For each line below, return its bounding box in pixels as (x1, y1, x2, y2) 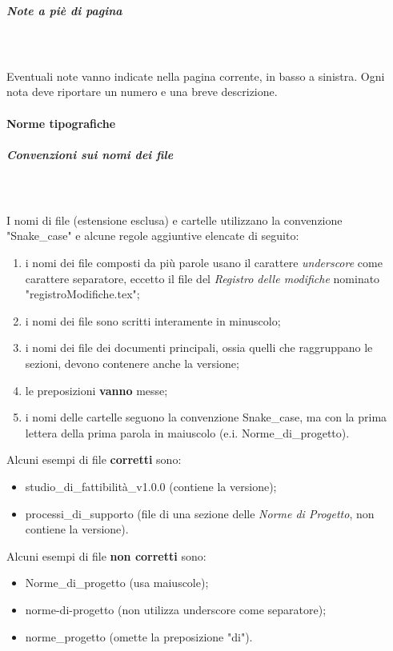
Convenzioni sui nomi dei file (6, 146, 174, 162)
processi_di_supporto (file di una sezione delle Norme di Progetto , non (25, 505, 375, 521)
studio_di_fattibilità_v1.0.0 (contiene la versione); (25, 478, 277, 494)
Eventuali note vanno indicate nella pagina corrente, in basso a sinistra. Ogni (6, 67, 385, 84)
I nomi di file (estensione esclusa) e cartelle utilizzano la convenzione (6, 211, 343, 228)
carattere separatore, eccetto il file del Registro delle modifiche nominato (25, 270, 380, 286)
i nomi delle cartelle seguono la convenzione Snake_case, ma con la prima (25, 409, 387, 425)
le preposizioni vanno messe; (25, 381, 168, 398)
